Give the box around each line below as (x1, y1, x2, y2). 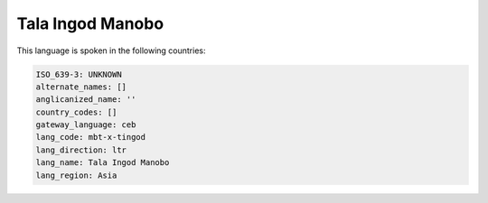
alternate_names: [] (35, 81, 127, 92)
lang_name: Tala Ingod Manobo (35, 158, 170, 168)
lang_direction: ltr (35, 144, 127, 155)
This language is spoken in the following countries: (16, 45, 206, 56)
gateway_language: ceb (35, 120, 136, 130)
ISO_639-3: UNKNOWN (35, 69, 122, 79)
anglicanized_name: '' (35, 95, 136, 105)
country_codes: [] (35, 106, 117, 117)
